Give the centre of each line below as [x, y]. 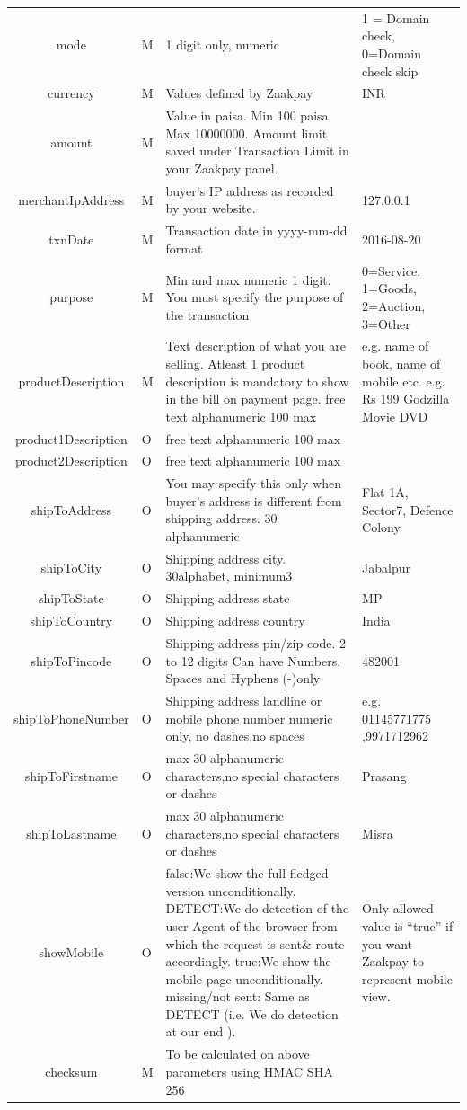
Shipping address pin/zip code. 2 [256, 643]
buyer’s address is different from [254, 500]
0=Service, [392, 270]
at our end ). [201, 1031]
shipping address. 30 [221, 518]
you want [388, 943]
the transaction [207, 314]
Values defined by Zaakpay [239, 93]
